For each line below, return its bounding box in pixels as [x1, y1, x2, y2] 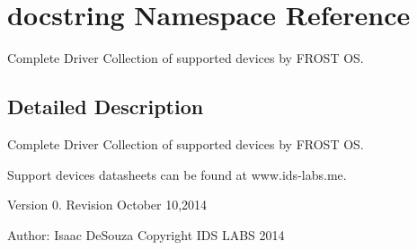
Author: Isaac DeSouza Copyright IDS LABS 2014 [7, 225, 285, 244]
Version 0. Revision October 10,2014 [7, 195, 208, 214]
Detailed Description [7, 93, 204, 121]
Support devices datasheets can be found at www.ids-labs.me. [7, 165, 347, 183]
